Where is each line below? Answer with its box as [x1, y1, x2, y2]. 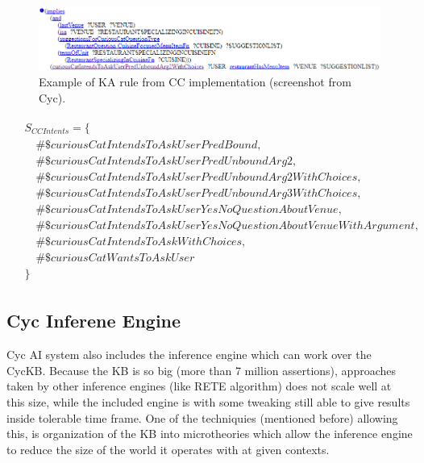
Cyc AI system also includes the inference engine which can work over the [6, 346, 372, 363]
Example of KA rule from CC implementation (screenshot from [39, 73, 351, 90]
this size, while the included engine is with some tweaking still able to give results [6, 393, 410, 410]
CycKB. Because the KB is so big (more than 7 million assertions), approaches [6, 361, 397, 378]
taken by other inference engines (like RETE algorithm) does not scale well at [6, 377, 392, 394]
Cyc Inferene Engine [6, 308, 181, 333]
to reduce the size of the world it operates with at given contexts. [6, 440, 330, 457]
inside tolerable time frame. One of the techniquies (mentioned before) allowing [6, 409, 398, 426]
